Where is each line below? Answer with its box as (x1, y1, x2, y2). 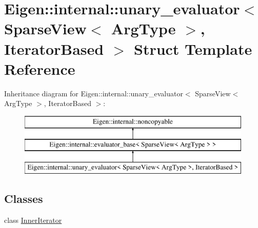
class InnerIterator (4, 215, 62, 225)
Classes (4, 191, 43, 206)
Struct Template (133, 38, 252, 59)
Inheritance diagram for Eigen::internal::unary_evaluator (4, 88, 183, 98)
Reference (4, 58, 75, 79)
